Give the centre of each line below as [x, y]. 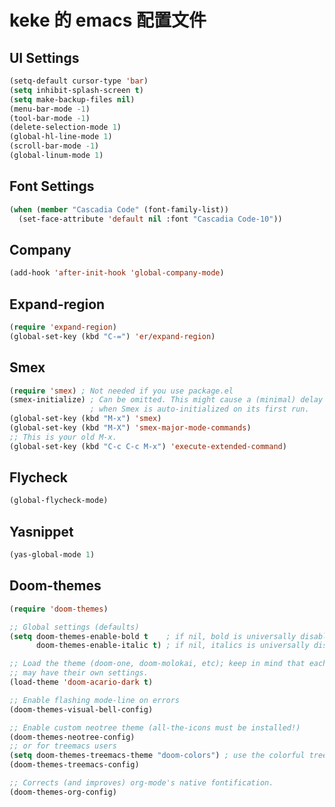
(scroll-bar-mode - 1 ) [54, 146]
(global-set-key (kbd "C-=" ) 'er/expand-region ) [112, 336]
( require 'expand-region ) [63, 327]
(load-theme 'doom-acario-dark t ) [81, 682]
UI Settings [44, 57]
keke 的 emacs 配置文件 [108, 20]
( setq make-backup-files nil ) [72, 99]
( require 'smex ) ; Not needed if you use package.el [121, 391]
